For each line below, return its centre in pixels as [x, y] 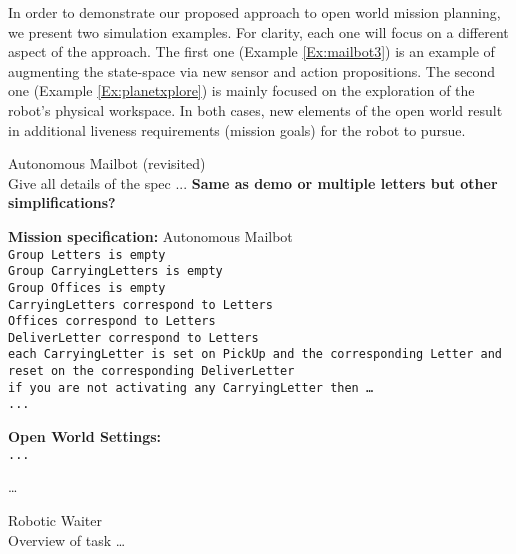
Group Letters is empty [87, 254]
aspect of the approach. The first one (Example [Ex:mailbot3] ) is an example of [251, 51]
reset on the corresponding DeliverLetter [151, 371]
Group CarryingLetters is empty [115, 271]
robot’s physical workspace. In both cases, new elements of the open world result [255, 109]
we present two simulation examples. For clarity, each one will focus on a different [258, 31]
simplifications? [62, 202]
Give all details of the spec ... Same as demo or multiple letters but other [253, 182]
